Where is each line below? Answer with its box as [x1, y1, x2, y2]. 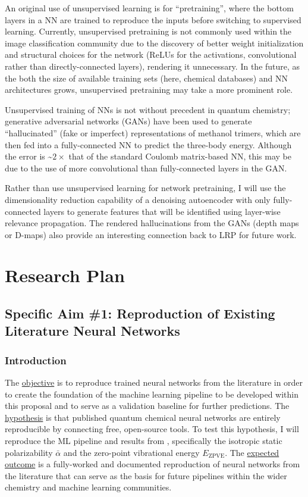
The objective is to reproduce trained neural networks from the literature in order [5, 376, 303, 389]
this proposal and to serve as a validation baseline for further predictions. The [5, 399, 290, 412]
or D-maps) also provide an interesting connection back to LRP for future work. [5, 228, 297, 240]
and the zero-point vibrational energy [63, 446, 200, 458]
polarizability [5, 446, 53, 458]
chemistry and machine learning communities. [5, 481, 172, 493]
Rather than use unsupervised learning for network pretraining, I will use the [5, 182, 286, 194]
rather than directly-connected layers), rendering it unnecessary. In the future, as [5, 60, 300, 72]
